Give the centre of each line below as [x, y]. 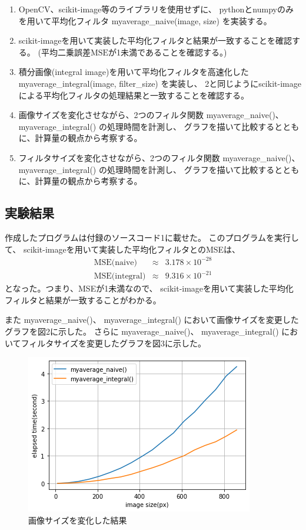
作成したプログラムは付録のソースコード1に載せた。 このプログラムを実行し [152, 237]
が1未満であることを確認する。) [168, 52]
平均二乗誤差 [66, 52]
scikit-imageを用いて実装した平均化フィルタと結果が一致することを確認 [155, 40]
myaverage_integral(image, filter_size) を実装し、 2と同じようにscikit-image [160, 83]
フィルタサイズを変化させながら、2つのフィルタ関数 [119, 157]
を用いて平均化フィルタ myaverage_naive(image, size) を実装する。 [145, 20]
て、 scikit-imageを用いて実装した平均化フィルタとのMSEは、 [123, 249]
